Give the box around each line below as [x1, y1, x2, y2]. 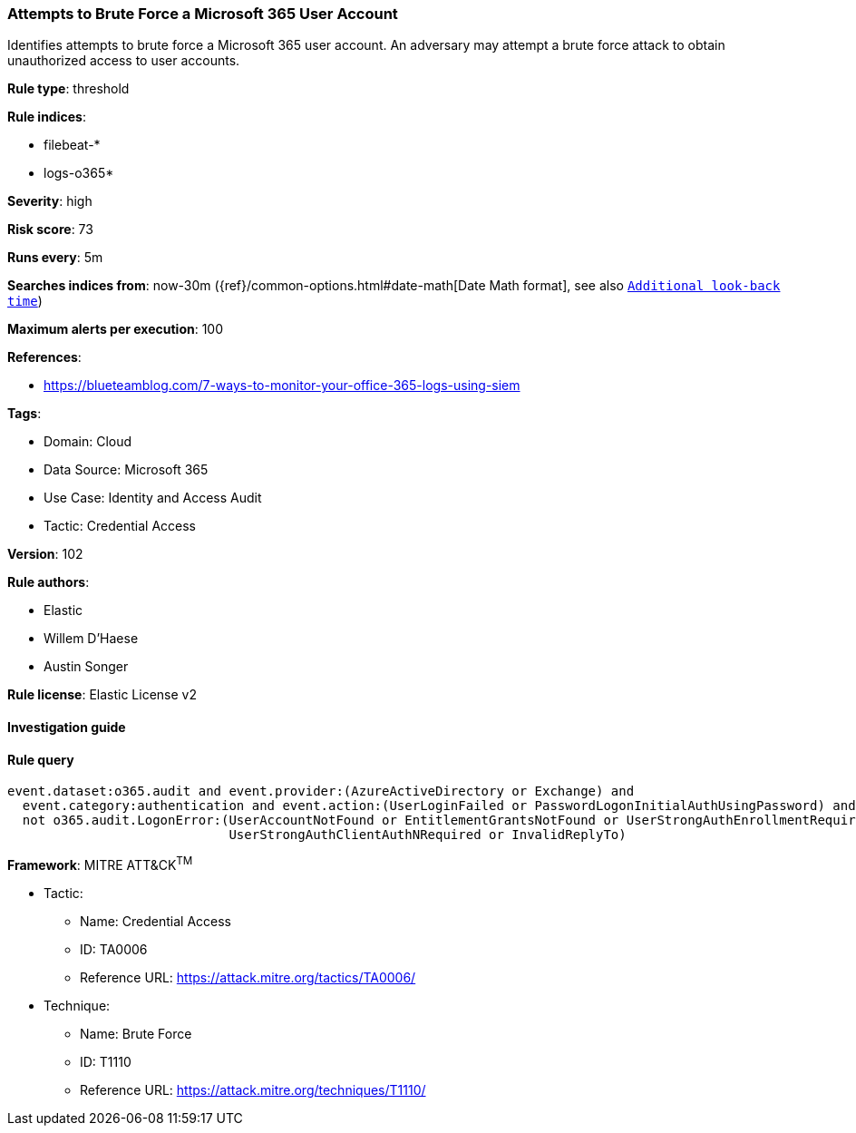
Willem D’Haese [44, 630, 139, 647]
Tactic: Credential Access [44, 518, 196, 534]
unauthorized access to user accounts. [7, 53, 240, 69]
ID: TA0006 [80, 941, 148, 957]
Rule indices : [7, 109, 86, 125]
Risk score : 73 [7, 221, 93, 238]
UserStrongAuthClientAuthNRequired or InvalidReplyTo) [229, 827, 627, 843]
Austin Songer [44, 659, 129, 675]
